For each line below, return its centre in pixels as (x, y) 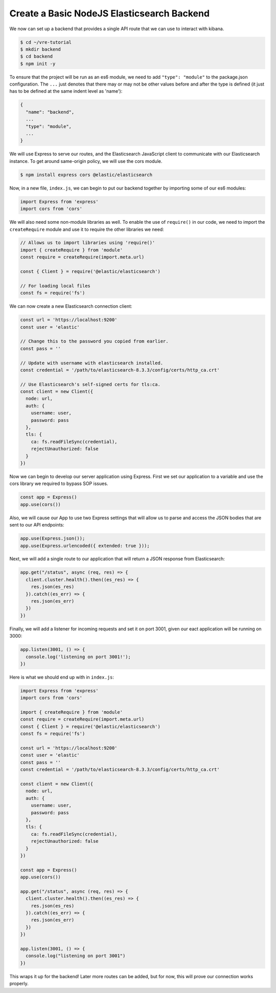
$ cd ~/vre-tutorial (46, 42)
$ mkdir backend (41, 49)
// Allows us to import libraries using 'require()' (88, 243)
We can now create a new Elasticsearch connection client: (71, 306)
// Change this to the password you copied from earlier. (94, 341)
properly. (19, 984)
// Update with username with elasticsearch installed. (92, 363)
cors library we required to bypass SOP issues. (59, 483)
